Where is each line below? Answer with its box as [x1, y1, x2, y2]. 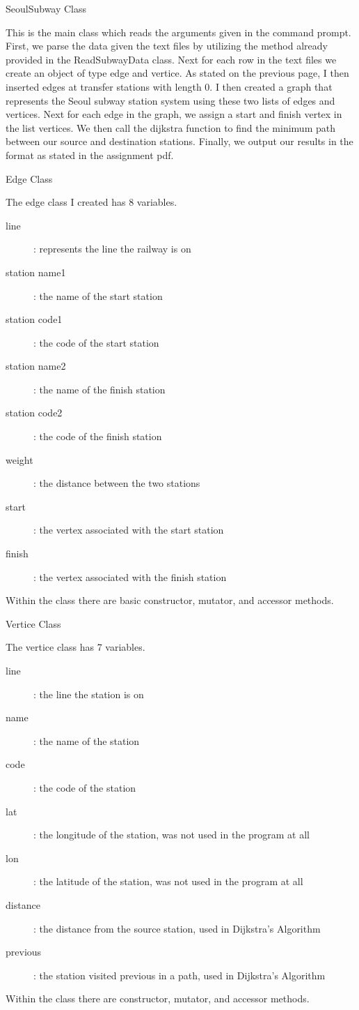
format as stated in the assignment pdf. [6, 147, 174, 162]
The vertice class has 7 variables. [6, 640, 145, 654]
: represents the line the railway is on [33, 241, 191, 256]
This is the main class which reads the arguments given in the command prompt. [6, 24, 351, 39]
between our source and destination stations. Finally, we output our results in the [6, 134, 353, 149]
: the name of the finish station [33, 382, 166, 396]
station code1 [6, 312, 63, 326]
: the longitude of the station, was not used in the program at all [33, 827, 310, 842]
